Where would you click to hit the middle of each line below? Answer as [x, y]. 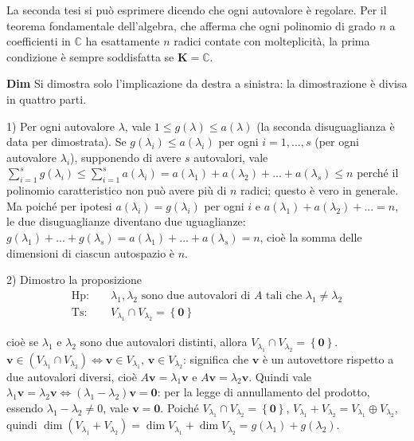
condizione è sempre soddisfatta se [90, 56]
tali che [284, 295]
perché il [378, 173]
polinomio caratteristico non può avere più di [117, 190]
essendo [25, 407]
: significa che [216, 358]
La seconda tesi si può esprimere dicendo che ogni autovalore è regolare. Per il [197, 10]
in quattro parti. [47, 98]
